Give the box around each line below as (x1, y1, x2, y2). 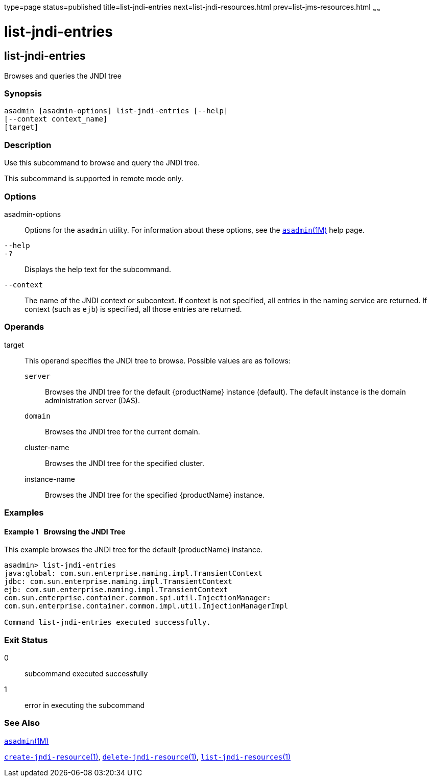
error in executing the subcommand (25, 701, 145, 710)
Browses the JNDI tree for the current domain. (45, 427, 200, 436)
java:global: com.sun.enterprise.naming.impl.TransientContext (4, 569, 262, 578)
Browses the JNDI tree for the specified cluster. (45, 458, 205, 468)
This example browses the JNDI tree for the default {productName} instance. (4, 545, 263, 554)
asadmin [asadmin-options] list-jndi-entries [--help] (4, 107, 228, 115)
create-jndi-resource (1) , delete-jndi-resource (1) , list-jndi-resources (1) (4, 752, 291, 761)
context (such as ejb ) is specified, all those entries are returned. (25, 304, 242, 313)
